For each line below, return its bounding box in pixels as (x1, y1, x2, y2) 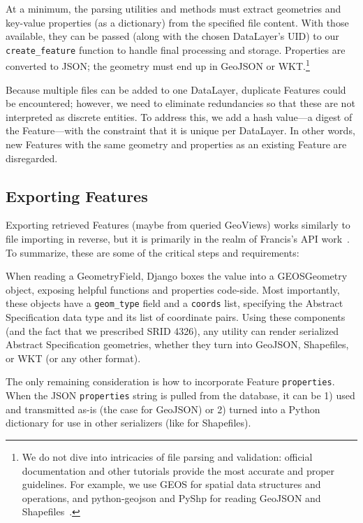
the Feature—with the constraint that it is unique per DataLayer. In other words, (6, 123, 355, 138)
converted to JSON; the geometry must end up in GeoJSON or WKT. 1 (6, 57, 310, 73)
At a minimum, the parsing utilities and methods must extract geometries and (6, 1, 341, 15)
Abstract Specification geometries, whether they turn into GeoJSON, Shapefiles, (6, 337, 349, 352)
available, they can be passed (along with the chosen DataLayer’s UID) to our (6, 29, 339, 43)
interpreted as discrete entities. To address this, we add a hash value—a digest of (6, 109, 353, 124)
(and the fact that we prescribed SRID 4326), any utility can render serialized (6, 323, 339, 338)
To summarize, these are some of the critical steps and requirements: (6, 245, 299, 259)
